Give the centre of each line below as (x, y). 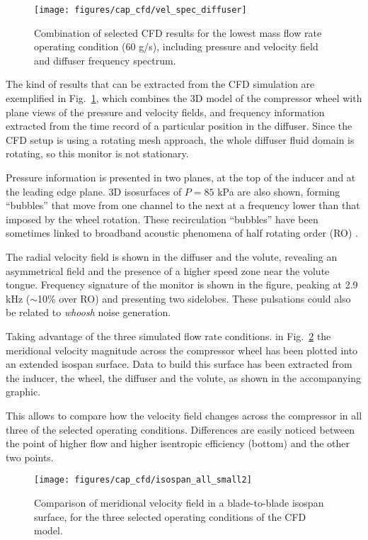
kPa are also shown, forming (279, 191)
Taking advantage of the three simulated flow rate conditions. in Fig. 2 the (168, 336)
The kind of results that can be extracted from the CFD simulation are (160, 84)
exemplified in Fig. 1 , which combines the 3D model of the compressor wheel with (184, 98)
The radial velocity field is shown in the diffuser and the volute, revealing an (172, 256)
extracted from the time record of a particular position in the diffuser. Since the (179, 126)
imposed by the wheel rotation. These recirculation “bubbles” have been (162, 219)
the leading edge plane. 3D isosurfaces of (94, 191)
